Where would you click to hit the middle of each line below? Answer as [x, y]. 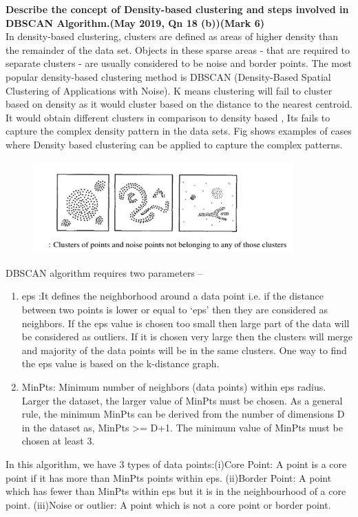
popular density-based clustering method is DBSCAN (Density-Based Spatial [168, 76]
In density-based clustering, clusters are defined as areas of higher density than [172, 36]
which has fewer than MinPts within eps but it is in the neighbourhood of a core [176, 491]
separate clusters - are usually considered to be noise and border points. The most [179, 63]
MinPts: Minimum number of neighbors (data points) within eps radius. [174, 386]
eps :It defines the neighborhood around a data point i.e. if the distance [173, 296]
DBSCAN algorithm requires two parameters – [104, 272]
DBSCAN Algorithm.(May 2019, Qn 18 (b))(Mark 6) [135, 22]
